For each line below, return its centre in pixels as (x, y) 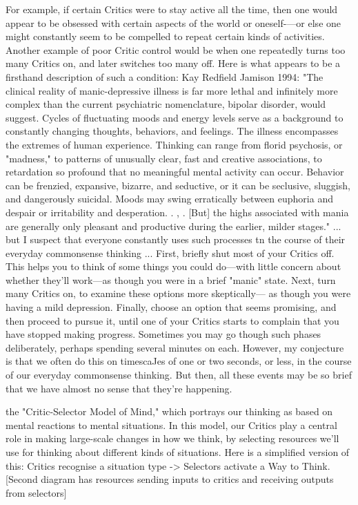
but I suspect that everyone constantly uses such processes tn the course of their (176, 239)
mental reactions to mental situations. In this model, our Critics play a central (171, 425)
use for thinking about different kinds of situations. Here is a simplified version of (178, 452)
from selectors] (36, 492)
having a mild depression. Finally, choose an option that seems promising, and (171, 307)
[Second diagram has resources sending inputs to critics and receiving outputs (170, 479)
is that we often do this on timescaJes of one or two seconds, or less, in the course (179, 361)
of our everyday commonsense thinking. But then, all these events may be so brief (179, 375)
